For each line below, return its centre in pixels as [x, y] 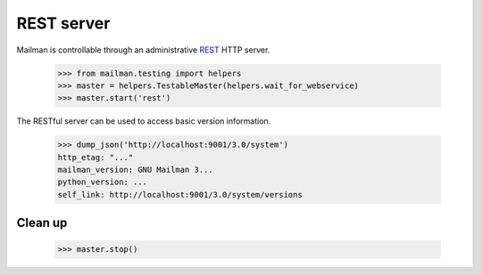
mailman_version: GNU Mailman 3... [135, 170]
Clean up [42, 223]
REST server [63, 23]
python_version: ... [102, 182]
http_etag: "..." [96, 157]
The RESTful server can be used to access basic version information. [144, 121]
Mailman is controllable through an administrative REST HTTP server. [143, 50]
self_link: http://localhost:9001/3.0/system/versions [180, 194]
